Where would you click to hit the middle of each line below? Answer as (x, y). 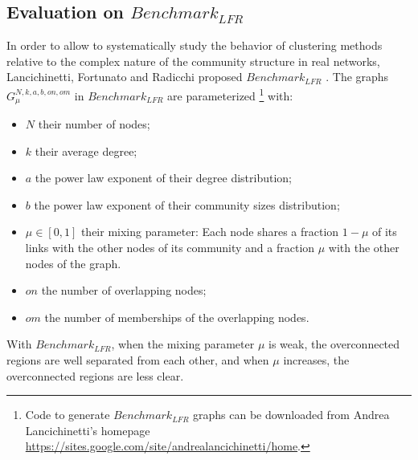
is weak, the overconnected (334, 344)
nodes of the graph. (73, 263)
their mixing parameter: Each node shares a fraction (210, 232)
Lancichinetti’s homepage (88, 430)
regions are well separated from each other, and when (138, 360)
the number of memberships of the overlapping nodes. (177, 317)
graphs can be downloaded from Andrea (291, 415)
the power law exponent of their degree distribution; (164, 178)
